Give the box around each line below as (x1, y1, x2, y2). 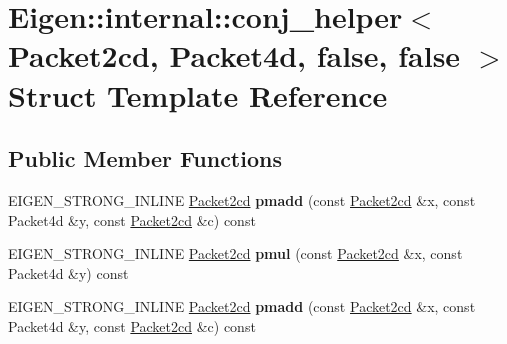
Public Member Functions (8, 143, 282, 174)
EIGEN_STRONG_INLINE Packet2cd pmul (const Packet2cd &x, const (8, 243, 463, 264)
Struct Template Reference (8, 74, 388, 115)
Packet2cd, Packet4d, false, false (8, 35, 461, 76)
